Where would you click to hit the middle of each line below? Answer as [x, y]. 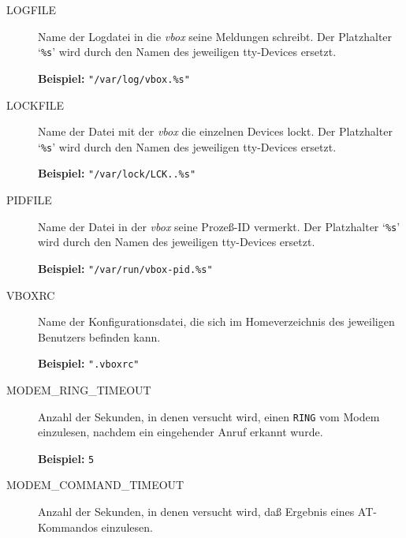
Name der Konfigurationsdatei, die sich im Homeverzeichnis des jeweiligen [216, 321]
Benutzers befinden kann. [99, 336]
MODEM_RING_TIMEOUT [79, 389]
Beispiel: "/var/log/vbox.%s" [114, 78]
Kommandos [68, 527]
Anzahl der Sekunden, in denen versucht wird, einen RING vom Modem [209, 416]
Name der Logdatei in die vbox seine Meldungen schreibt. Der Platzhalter [215, 36]
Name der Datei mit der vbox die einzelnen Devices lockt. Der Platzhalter [215, 131]
